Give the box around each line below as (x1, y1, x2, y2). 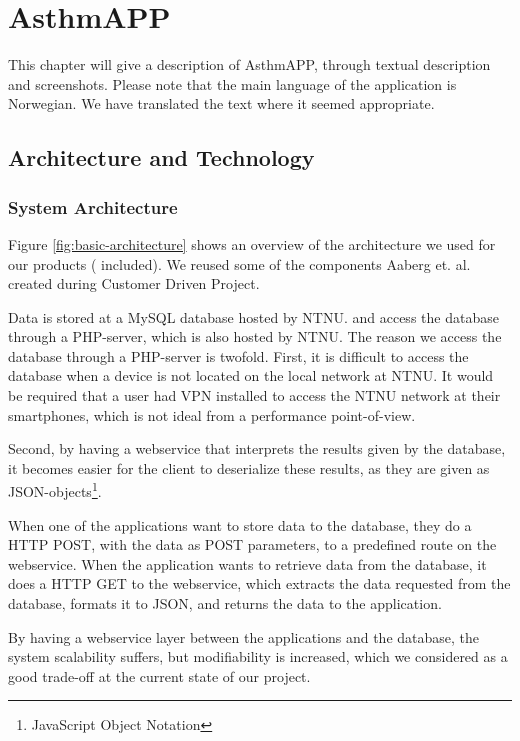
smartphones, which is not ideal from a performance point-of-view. (8, 404, 416, 425)
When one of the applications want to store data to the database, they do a (8, 514, 472, 535)
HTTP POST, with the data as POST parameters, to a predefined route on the (8, 534, 497, 555)
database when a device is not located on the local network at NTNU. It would (8, 365, 494, 386)
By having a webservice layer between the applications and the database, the (8, 626, 480, 647)
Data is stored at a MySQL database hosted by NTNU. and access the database (8, 306, 499, 327)
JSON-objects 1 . (8, 478, 102, 502)
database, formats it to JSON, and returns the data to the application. (8, 593, 442, 614)
